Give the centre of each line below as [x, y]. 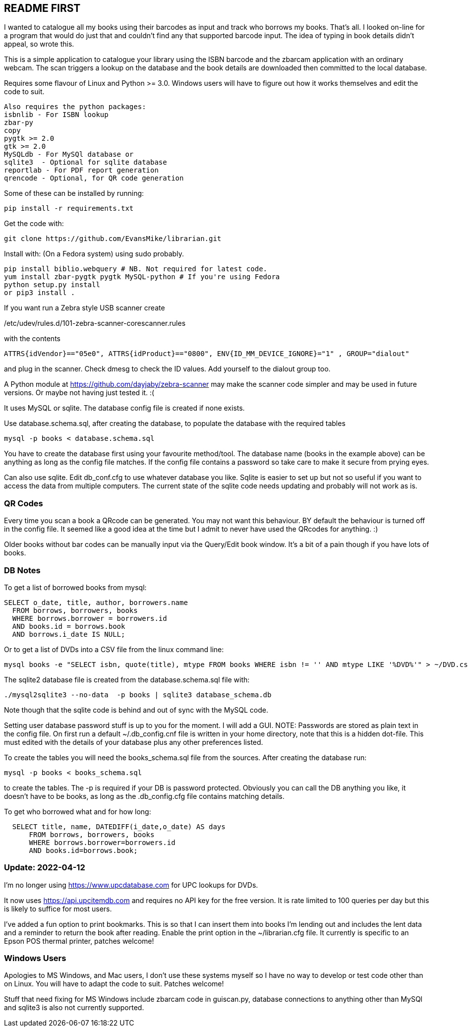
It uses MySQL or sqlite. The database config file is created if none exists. [124, 408]
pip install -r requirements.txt [69, 209]
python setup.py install [52, 285]
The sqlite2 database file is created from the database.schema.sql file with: [127, 679]
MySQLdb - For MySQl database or [69, 154]
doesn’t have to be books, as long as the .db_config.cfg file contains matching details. [144, 796]
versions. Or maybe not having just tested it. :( [79, 393]
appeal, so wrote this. [39, 44]
